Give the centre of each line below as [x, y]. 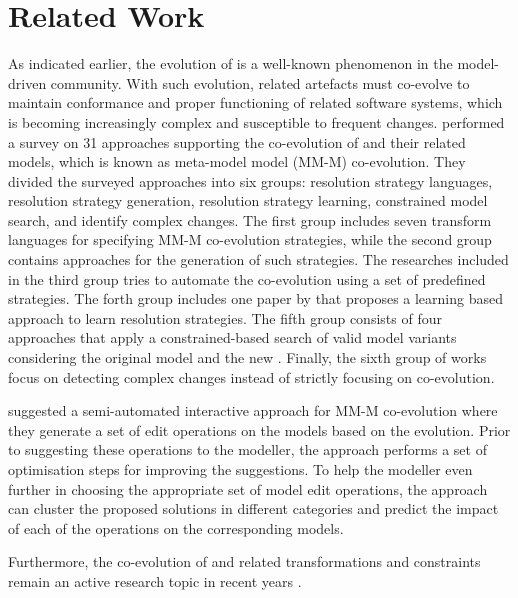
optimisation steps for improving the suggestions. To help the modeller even [240, 469]
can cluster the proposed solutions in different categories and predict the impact [253, 508]
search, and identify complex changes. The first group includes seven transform [250, 219]
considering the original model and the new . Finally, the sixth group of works [247, 357]
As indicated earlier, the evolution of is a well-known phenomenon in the [230, 63]
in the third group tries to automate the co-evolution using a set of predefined [247, 278]
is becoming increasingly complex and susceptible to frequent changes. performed [256, 121]
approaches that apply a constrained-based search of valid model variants [232, 337]
